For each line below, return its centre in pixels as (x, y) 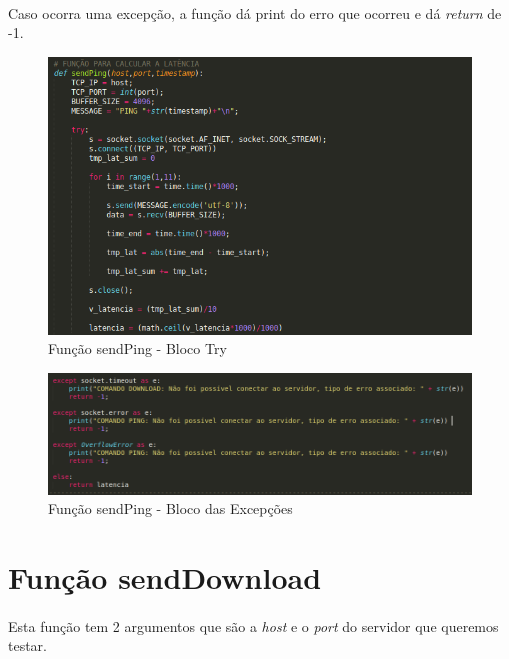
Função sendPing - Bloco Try (137, 348)
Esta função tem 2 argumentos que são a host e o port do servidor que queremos (253, 625)
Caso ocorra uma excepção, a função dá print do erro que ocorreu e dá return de (255, 12)
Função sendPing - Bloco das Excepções (170, 508)
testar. (28, 645)
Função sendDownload (165, 576)
